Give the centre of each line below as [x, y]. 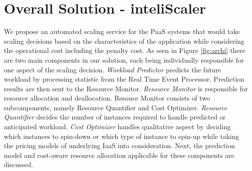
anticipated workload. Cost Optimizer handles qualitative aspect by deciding [117, 127]
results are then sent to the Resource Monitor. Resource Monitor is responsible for [126, 88]
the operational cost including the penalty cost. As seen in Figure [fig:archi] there [125, 50]
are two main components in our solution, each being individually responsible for [124, 60]
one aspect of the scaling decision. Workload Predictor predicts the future [113, 69]
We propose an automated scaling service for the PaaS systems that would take [122, 31]
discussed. [19, 164]
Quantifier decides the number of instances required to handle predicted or [115, 117]
